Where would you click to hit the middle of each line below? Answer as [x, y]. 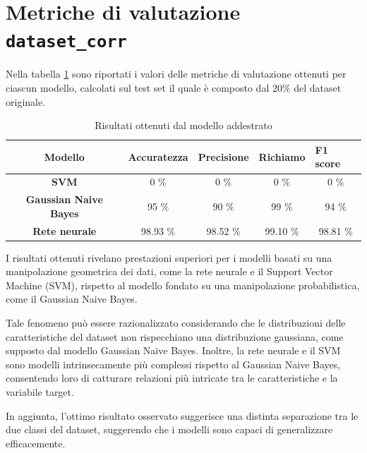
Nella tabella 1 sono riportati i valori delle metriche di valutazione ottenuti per [176, 74]
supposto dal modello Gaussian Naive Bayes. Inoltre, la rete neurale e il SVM [173, 350]
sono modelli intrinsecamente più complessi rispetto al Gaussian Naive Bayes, [173, 364]
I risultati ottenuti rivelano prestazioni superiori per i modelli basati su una [169, 257]
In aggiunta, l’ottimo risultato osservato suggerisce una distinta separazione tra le [182, 415]
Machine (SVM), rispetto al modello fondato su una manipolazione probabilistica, [183, 285]
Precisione [223, 156]
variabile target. [40, 391]
